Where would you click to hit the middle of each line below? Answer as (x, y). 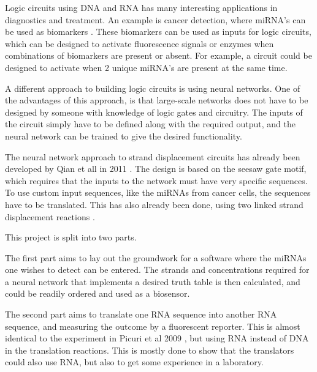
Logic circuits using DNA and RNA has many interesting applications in (141, 7)
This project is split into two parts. (71, 237)
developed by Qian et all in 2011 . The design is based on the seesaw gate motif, (156, 169)
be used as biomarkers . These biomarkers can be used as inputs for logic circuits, (158, 32)
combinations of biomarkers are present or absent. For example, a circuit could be (158, 55)
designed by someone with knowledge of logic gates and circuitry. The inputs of (154, 112)
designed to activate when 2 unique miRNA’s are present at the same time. (146, 67)
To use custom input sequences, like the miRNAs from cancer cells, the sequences (158, 192)
